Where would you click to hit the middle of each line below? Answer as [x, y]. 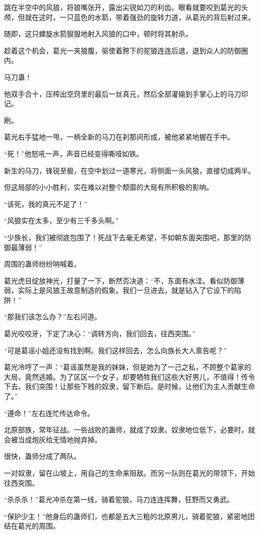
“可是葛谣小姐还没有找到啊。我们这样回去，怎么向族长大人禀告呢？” [116, 350]
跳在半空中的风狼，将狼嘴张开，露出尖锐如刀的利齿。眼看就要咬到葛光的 [123, 7]
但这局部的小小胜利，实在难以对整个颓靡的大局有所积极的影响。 [109, 187]
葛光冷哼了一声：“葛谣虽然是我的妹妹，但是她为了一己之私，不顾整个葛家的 [128, 367]
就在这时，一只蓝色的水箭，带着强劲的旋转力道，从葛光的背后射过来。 [140, 17]
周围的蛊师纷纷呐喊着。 [42, 264]
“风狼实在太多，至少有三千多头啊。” [62, 220]
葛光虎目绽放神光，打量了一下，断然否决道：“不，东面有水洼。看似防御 [121, 280]
